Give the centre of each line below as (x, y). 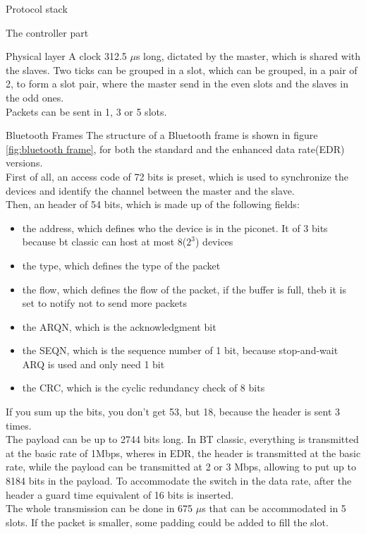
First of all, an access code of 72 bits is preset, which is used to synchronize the (177, 176)
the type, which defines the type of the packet (121, 265)
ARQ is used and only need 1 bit (93, 364)
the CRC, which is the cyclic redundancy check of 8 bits (144, 388)
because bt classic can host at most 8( (104, 242)
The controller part (47, 32)
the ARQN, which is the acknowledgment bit (119, 326)
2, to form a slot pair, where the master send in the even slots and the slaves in (177, 84)
